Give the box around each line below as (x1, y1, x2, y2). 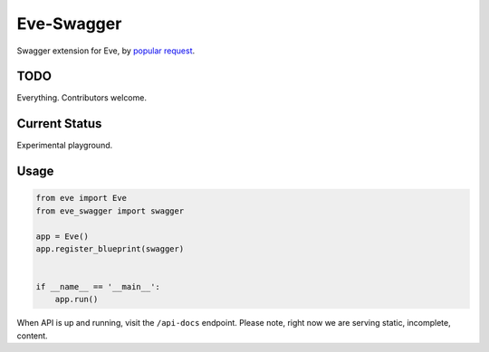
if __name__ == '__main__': (35, 281, 160, 292)
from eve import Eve (35, 193, 127, 204)
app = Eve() (35, 231, 90, 242)
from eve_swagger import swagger (35, 205, 185, 216)
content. (16, 330, 49, 341)
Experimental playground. (16, 140, 113, 151)
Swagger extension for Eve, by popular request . (16, 45, 196, 56)
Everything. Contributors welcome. (16, 92, 147, 103)
